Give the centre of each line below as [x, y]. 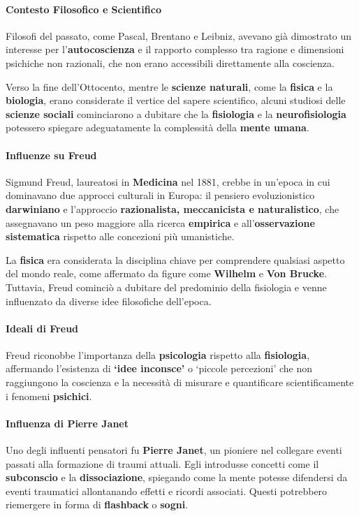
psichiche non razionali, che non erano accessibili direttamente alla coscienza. [170, 62]
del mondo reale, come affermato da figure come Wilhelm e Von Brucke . [166, 273]
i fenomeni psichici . [49, 396]
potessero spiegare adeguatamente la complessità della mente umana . [157, 127]
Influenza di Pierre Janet [67, 423]
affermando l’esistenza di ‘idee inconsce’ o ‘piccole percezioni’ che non [159, 368]
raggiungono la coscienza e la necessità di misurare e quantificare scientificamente [180, 382]
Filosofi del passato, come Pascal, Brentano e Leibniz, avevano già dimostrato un [179, 35]
